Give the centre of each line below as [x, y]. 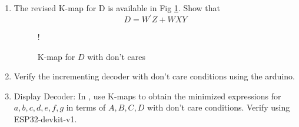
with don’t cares [117, 56]
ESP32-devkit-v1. [45, 119]
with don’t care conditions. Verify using [219, 107]
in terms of [86, 107]
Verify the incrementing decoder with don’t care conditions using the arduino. [154, 76]
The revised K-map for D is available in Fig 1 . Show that [117, 8]
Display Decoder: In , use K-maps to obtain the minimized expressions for [147, 96]
